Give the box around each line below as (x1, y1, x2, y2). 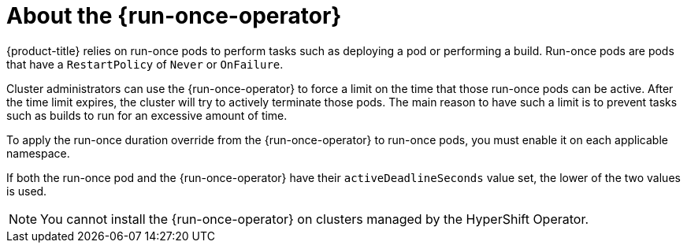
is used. (6, 184, 47, 198)
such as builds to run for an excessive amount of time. (6, 108, 288, 122)
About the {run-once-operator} (6, 2, 342, 29)
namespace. (6, 146, 70, 160)
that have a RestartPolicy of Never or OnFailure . (6, 57, 284, 71)
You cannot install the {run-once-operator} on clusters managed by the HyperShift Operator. (40, 210, 589, 227)
